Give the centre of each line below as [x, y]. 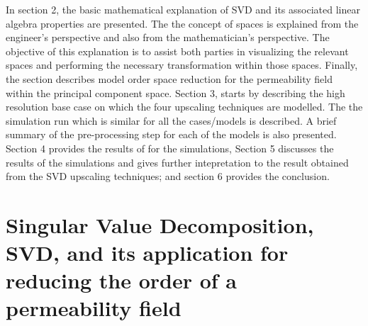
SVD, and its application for [147, 253]
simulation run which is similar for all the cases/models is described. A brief [171, 120]
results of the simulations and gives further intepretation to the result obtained [177, 162]
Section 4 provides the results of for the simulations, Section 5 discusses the [170, 148]
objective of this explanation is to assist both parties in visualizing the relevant [177, 51]
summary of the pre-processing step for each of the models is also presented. [171, 134]
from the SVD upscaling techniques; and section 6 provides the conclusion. [168, 176]
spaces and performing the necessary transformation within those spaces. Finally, [182, 65]
